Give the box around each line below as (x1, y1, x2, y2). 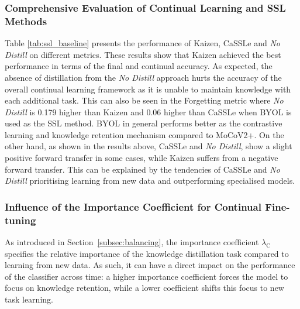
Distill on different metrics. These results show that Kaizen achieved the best (5, 48, 281, 60)
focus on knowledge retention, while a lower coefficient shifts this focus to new (5, 281, 284, 294)
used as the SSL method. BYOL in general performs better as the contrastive (5, 117, 282, 129)
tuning (5, 212, 36, 227)
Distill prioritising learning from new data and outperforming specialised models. (5, 174, 295, 187)
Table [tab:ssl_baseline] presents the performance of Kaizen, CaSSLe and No (5, 37, 280, 49)
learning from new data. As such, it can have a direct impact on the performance (5, 259, 295, 271)
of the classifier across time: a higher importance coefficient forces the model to (5, 270, 288, 282)
